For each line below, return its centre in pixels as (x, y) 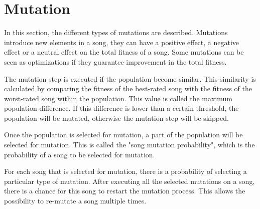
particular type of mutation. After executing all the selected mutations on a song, (129, 181)
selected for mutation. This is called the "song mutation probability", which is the (129, 145)
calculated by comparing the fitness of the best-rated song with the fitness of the (128, 88)
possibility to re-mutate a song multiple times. (75, 201)
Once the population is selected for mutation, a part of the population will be (123, 135)
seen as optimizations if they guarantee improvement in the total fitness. (115, 61)
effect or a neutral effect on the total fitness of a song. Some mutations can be (124, 52)
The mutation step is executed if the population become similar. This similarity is (130, 78)
